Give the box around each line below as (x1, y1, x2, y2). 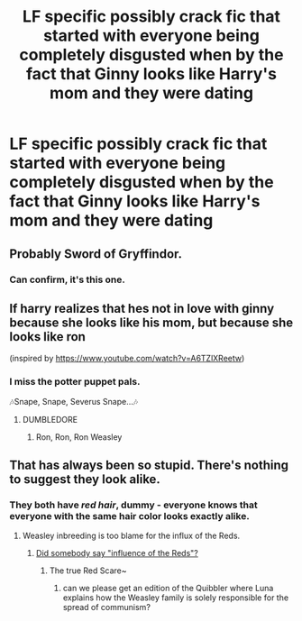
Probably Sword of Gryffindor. (9, 246, 183, 261)
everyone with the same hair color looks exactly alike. (9, 509, 250, 522)
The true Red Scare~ (49, 565, 127, 576)
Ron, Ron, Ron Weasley (35, 431, 123, 443)
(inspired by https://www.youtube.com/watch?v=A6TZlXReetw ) (9, 353, 245, 364)
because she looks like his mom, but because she (9, 315, 294, 330)
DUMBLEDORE (22, 414, 78, 425)
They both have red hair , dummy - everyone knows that (9, 498, 259, 511)
